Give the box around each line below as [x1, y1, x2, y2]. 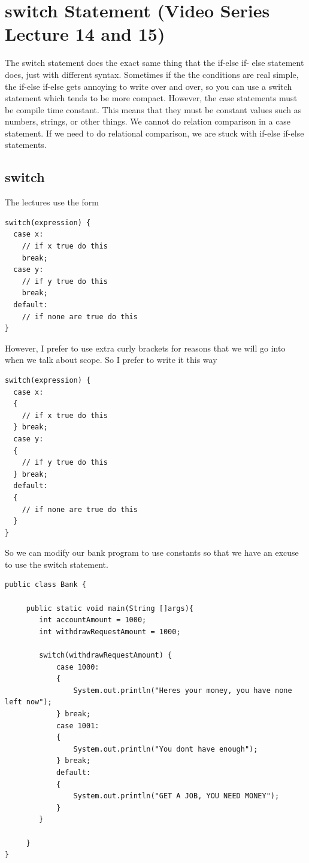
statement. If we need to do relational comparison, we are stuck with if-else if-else [5, 126, 304, 139]
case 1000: [56, 662, 99, 671]
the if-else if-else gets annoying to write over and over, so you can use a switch [5, 80, 292, 92]
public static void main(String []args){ [26, 604, 193, 613]
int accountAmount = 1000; [39, 616, 147, 625]
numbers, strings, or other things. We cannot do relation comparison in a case [5, 115, 291, 128]
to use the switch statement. [5, 558, 108, 570]
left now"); [5, 698, 52, 707]
